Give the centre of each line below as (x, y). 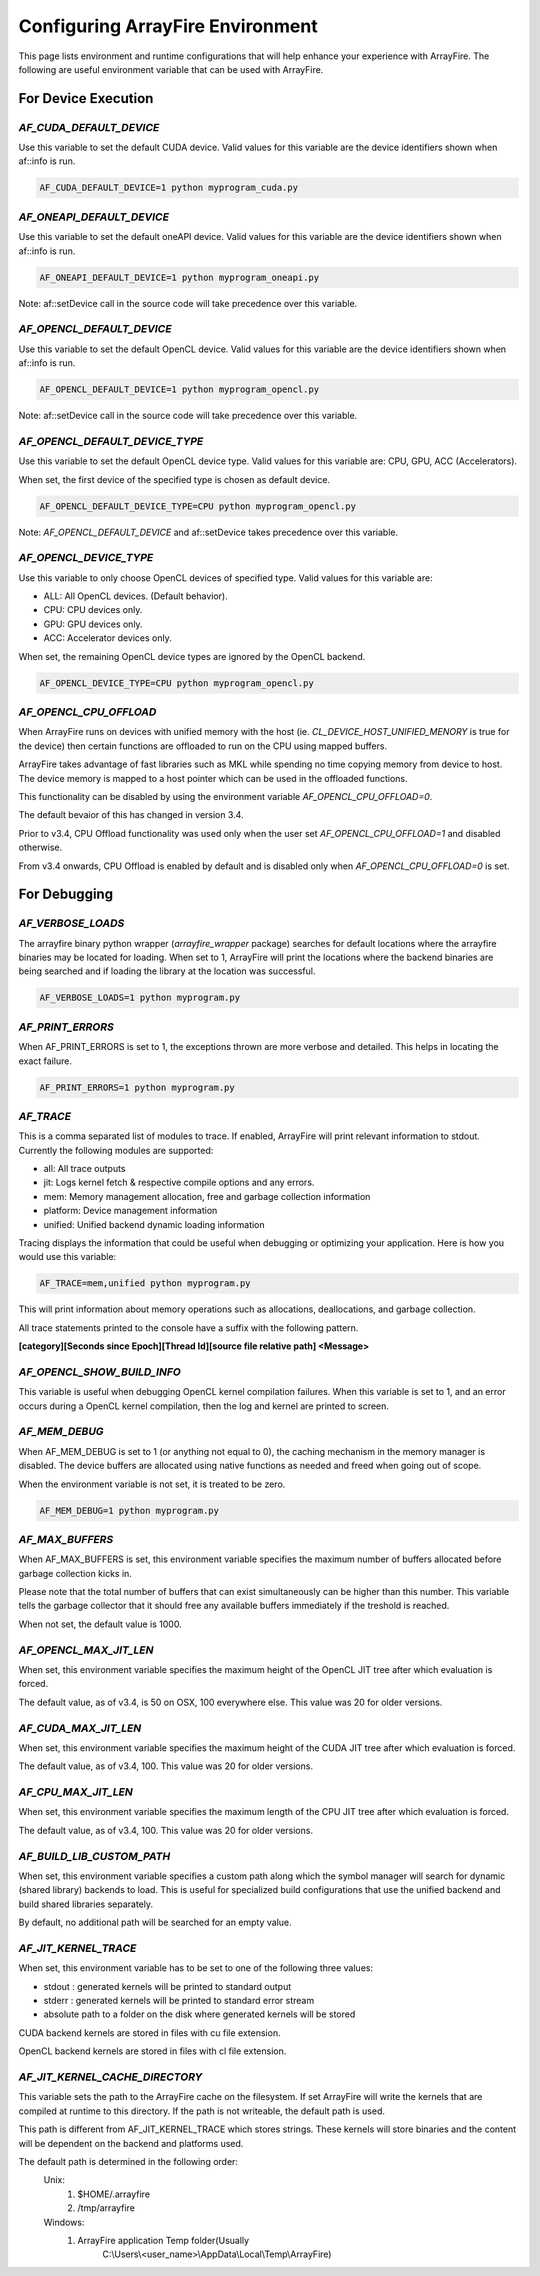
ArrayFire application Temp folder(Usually (163, 2240)
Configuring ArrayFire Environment (168, 26)
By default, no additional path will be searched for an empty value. (155, 1922)
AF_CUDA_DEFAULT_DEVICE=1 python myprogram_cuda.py (169, 188)
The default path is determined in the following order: (128, 2161)
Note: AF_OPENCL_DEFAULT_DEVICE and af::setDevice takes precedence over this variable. (208, 532)
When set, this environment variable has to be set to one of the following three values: (196, 1968)
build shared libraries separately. (86, 1904)
